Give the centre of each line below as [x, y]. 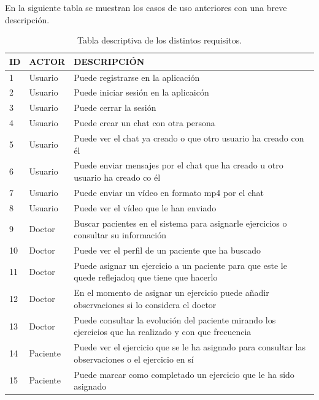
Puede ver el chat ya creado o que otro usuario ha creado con [189, 138]
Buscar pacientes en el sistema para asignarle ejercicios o [180, 223]
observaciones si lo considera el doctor [145, 304]
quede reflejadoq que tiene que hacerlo [146, 277]
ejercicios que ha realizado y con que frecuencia [163, 332]
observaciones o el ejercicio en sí [134, 359]
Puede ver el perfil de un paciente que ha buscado [167, 250]
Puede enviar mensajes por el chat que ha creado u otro [179, 165]
